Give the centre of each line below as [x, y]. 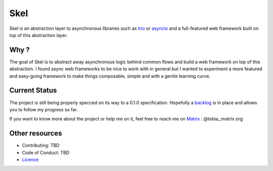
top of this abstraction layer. [38, 35]
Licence [30, 160]
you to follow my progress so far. [43, 109]
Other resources [36, 133]
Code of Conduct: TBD [46, 152]
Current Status [33, 90]
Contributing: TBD [41, 145]
